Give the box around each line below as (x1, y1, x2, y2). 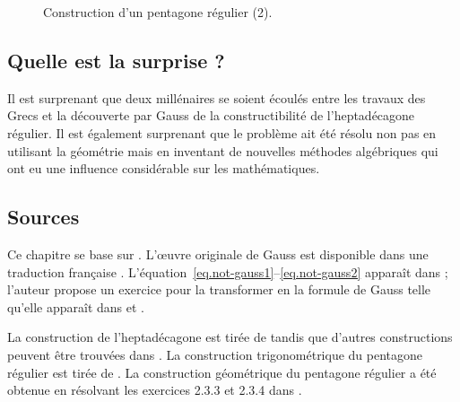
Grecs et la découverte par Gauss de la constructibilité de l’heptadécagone (7, 106, 415, 125)
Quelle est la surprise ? (7, 46, 225, 74)
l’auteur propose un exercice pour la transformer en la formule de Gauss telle (7, 280, 431, 299)
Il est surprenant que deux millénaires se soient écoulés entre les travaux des (7, 88, 426, 107)
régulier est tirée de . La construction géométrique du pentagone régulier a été (7, 363, 437, 381)
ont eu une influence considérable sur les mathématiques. (7, 159, 320, 178)
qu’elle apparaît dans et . (7, 297, 144, 316)
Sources (7, 203, 80, 231)
